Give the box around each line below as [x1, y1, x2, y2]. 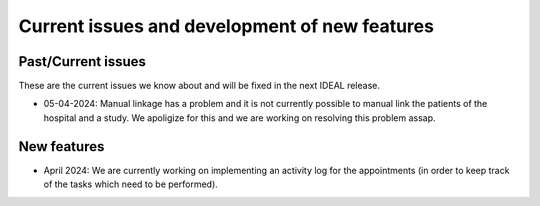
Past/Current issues [18, 53, 147, 70]
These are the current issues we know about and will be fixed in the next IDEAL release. [18, 80, 380, 92]
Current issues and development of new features [18, 15, 435, 37]
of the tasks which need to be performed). [43, 178, 219, 190]
